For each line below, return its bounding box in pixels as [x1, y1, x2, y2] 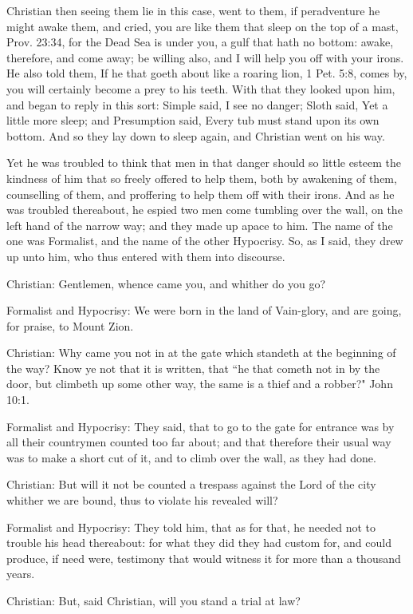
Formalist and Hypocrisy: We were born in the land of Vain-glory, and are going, [6, 302, 402, 319]
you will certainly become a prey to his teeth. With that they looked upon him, [6, 80, 395, 97]
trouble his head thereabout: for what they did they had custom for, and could [6, 534, 391, 551]
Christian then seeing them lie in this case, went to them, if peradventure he [6, 2, 380, 18]
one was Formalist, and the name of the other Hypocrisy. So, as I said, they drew [6, 232, 403, 249]
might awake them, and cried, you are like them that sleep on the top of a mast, [6, 18, 399, 34]
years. [6, 565, 35, 582]
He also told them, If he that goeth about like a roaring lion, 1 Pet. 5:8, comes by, [6, 65, 407, 81]
